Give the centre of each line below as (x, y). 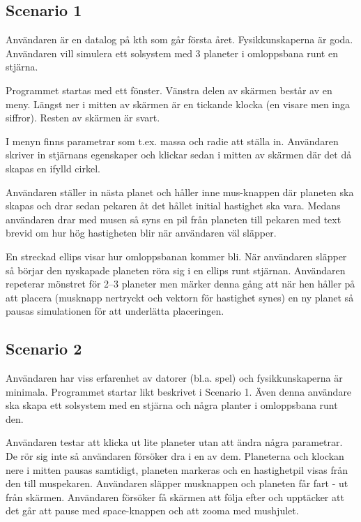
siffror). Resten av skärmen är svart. (83, 118)
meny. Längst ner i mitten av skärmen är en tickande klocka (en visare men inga (178, 104)
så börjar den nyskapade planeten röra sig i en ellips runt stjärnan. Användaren (176, 270)
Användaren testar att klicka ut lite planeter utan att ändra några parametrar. (174, 442)
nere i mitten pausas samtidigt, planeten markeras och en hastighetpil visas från (177, 469)
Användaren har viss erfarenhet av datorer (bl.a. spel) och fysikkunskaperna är (174, 378)
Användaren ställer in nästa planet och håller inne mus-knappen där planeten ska (180, 192)
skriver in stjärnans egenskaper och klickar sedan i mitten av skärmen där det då (179, 155)
